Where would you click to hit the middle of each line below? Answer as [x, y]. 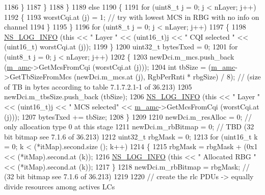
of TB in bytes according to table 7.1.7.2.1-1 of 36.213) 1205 [98, 86]
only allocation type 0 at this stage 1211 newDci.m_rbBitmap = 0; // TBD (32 [129, 127]
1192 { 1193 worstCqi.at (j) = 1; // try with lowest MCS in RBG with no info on [132, 17]
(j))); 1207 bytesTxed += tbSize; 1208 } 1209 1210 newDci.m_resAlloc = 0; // [128, 116]
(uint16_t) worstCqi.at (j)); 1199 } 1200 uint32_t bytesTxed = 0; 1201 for [121, 47]
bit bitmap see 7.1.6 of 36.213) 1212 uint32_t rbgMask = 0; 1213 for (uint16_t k [131, 136]
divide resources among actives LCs [60, 186]
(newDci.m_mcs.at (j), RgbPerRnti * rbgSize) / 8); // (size [167, 77]
